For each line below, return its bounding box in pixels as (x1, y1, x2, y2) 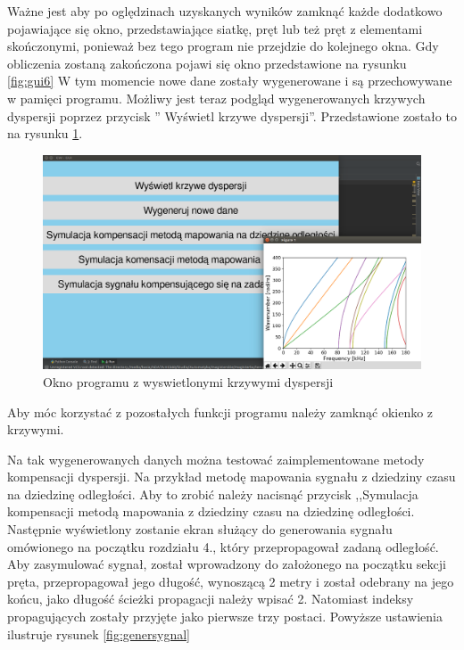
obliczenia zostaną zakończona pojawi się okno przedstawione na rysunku (7, 53, 407, 72)
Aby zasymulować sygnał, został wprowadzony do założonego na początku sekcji (7, 555, 446, 573)
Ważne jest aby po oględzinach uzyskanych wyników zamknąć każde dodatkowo (7, 2, 443, 20)
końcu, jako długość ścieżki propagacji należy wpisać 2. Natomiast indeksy (7, 589, 414, 608)
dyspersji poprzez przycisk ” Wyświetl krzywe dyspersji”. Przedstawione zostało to (7, 106, 457, 125)
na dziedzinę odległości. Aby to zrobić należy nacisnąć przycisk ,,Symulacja (7, 484, 418, 503)
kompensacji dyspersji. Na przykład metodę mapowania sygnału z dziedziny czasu (7, 467, 456, 486)
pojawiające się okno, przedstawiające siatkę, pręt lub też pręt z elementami (7, 19, 423, 37)
